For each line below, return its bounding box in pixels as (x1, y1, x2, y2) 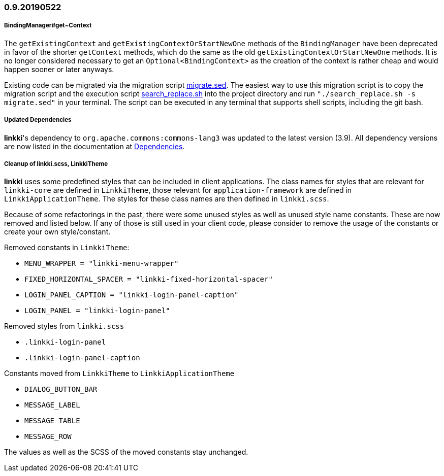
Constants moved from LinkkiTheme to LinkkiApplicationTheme (4, 369, 235, 378)
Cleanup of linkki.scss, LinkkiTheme (4, 160, 108, 167)
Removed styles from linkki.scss (4, 322, 124, 331)
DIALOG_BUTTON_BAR (24, 385, 98, 394)
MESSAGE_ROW (24, 432, 72, 441)
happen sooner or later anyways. (4, 64, 114, 74)
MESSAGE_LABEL (24, 401, 80, 410)
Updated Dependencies (4, 116, 72, 124)
